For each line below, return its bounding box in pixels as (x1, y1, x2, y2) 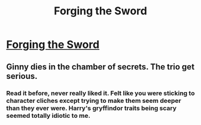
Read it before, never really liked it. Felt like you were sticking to (6, 89, 195, 97)
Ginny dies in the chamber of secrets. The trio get (6, 62, 195, 72)
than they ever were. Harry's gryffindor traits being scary (6, 103, 177, 112)
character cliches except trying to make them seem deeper (6, 96, 181, 105)
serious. (6, 71, 38, 81)
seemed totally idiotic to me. (6, 111, 91, 120)
